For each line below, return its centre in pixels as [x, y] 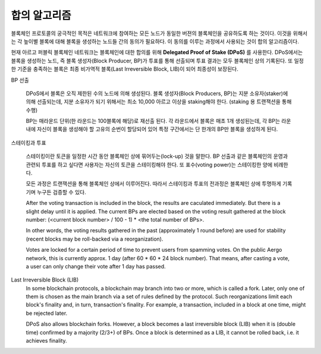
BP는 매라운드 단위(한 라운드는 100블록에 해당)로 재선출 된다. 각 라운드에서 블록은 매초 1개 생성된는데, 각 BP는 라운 [158, 121]
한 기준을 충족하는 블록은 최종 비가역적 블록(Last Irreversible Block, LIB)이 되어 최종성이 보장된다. [125, 69]
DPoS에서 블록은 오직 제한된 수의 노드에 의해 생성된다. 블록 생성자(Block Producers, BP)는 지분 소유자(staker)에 [157, 93]
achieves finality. [47, 341]
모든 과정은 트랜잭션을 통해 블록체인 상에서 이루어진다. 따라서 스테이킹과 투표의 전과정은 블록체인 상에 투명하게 [154, 184]
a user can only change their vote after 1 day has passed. [96, 266]
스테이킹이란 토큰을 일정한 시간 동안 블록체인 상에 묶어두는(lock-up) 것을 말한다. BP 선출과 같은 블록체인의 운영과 [157, 156]
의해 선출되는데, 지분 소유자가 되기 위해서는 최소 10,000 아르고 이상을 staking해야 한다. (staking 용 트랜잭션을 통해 [159, 102]
